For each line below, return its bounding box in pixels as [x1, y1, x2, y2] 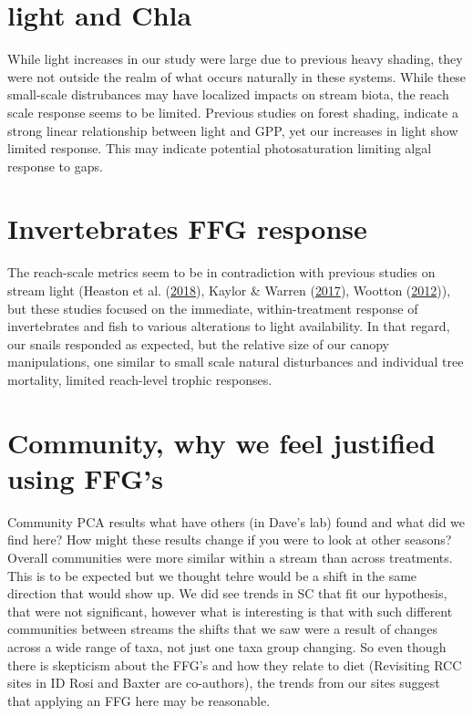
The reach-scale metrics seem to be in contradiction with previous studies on [7, 263, 436, 282]
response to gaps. [7, 156, 103, 175]
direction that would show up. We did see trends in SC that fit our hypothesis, [7, 584, 447, 603]
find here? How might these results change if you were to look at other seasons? [7, 530, 452, 549]
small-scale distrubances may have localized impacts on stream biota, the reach [7, 85, 449, 104]
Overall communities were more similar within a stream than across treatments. [7, 548, 453, 567]
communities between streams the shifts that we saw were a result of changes [7, 619, 437, 638]
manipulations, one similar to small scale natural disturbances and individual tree [7, 352, 464, 371]
